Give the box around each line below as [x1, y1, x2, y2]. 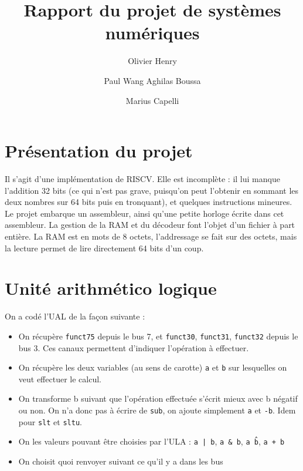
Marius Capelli [125, 94, 179, 106]
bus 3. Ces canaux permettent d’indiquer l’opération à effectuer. [18, 341, 249, 354]
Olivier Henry [128, 55, 177, 67]
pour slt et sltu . [18, 415, 82, 428]
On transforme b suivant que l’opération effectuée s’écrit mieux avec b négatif [18, 392, 298, 405]
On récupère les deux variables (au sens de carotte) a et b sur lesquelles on [18, 361, 287, 374]
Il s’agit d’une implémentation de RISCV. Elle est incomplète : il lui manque [5, 173, 280, 185]
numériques [105, 21, 200, 45]
